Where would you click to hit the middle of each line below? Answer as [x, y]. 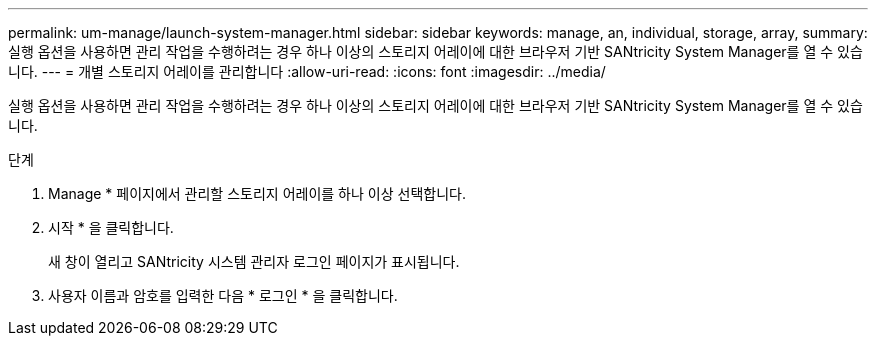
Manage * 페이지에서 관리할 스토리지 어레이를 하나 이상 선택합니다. [257, 193]
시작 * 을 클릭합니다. [111, 227]
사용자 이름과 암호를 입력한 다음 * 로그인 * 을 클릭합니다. [223, 295]
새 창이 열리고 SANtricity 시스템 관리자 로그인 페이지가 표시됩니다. [254, 261]
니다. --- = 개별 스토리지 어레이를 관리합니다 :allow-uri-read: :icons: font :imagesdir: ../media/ [307, 71]
